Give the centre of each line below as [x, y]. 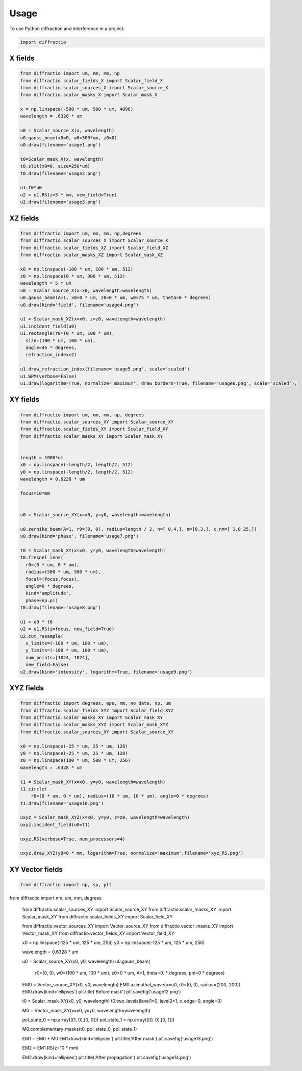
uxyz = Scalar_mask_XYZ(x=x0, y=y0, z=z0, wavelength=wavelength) [105, 817]
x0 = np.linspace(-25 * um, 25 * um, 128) [74, 746]
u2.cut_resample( [42, 636]
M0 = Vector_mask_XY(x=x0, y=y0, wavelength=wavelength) [86, 1010]
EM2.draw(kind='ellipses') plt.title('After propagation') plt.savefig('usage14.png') [107, 1057]
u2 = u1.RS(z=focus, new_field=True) [67, 629]
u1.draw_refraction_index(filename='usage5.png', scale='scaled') [105, 369]
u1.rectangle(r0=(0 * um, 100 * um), [67, 333]
